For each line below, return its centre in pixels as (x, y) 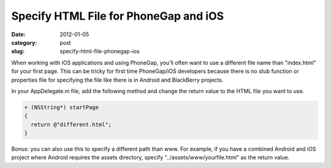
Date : (18, 34)
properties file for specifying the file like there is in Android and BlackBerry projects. (117, 80)
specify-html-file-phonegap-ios (100, 52)
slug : (18, 52)
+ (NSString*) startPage (62, 107)
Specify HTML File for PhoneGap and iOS (118, 16)
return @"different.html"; (71, 124)
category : (24, 42)
